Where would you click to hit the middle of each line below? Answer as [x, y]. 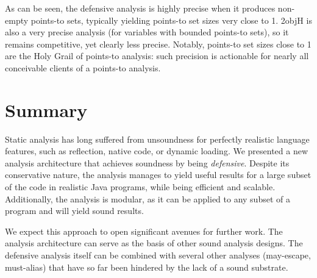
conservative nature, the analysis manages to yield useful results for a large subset [158, 175]
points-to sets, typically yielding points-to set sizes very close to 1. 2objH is [171, 20]
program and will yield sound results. [74, 211]
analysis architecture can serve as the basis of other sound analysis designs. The [154, 243]
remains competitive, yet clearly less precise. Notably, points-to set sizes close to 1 [158, 44]
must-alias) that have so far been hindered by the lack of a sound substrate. [147, 267]
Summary [46, 109]
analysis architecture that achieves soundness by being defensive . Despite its [147, 162]
